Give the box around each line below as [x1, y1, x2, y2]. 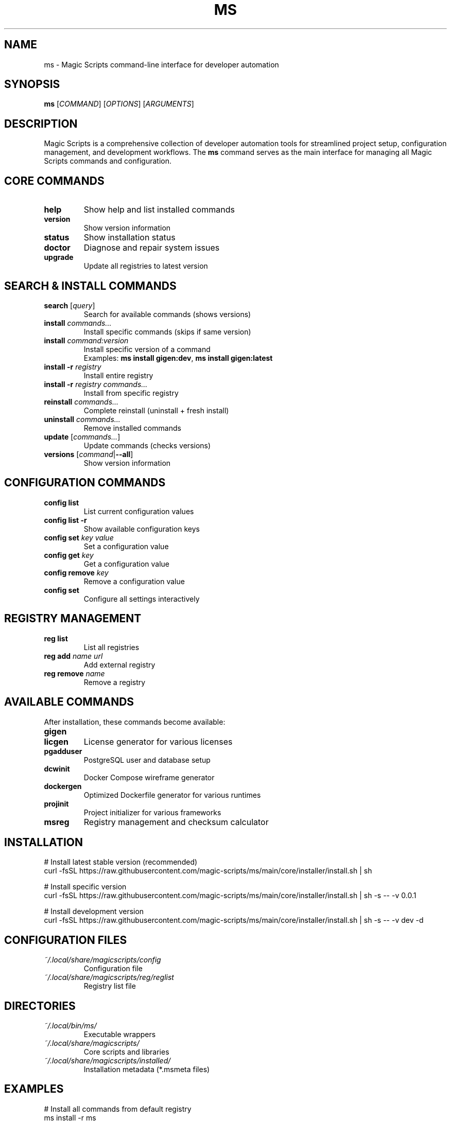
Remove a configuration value [83, 576, 185, 586]
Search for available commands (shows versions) [83, 309, 251, 319]
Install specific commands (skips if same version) [83, 327, 251, 336]
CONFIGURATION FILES [4, 933, 127, 947]
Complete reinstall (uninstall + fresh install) [83, 406, 229, 415]
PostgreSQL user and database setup [83, 755, 211, 764]
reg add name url [44, 651, 103, 660]
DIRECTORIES [4, 999, 76, 1012]
